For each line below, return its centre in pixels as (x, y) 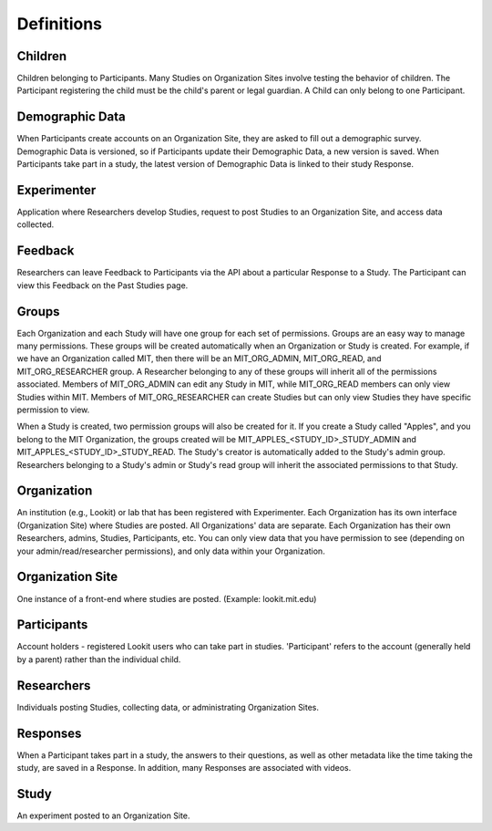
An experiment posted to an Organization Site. (103, 815)
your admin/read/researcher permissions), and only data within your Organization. (171, 551)
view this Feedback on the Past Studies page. (102, 285)
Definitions (60, 24)
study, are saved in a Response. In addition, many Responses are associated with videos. (184, 768)
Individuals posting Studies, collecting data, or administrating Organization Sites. (168, 707)
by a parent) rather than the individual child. (99, 659)
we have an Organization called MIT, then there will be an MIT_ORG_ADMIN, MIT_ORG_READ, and (199, 358)
